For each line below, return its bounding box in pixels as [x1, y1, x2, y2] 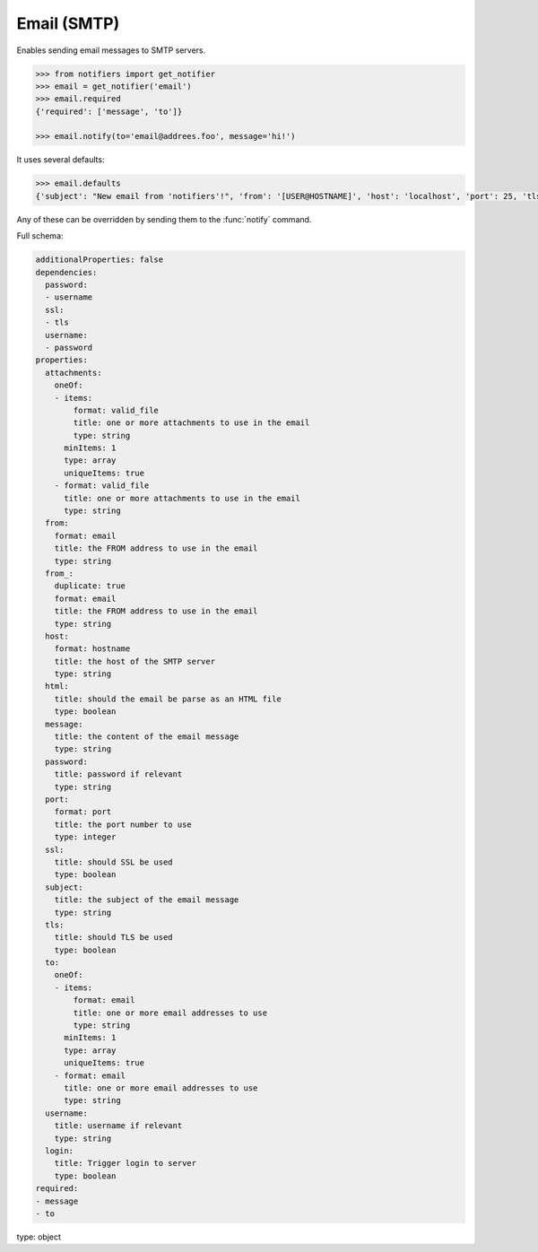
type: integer [54, 832, 117, 842]
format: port [54, 807, 112, 817]
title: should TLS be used [54, 933, 174, 943]
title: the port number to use [54, 819, 192, 830]
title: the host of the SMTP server [54, 656, 215, 666]
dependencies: [35, 267, 98, 277]
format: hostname [54, 644, 131, 654]
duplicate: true [54, 581, 126, 591]
